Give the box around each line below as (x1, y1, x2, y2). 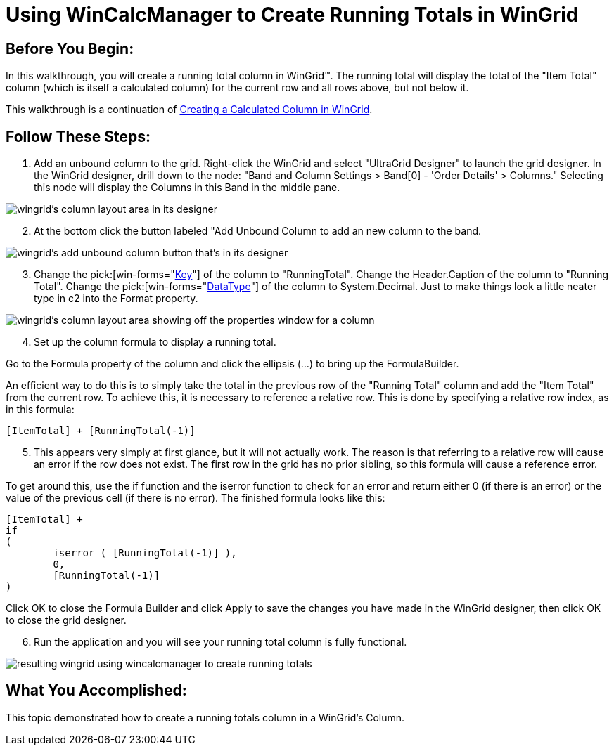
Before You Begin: (6, 39, 134, 58)
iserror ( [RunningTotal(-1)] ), (53, 547, 237, 559)
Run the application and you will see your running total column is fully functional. (34, 636, 407, 648)
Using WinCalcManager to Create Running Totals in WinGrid (6, 3, 579, 27)
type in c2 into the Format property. (34, 292, 198, 305)
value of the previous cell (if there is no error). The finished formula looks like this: (6, 492, 385, 504)
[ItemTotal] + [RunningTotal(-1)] (6, 425, 196, 437)
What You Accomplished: (6, 681, 187, 700)
